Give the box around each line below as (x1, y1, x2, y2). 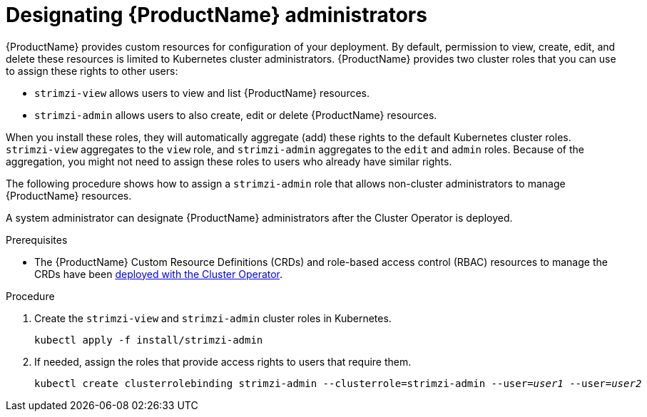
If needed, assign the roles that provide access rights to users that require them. (34, 355, 412, 368)
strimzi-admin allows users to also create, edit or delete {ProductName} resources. (34, 108, 437, 121)
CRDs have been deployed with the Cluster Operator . (34, 267, 283, 280)
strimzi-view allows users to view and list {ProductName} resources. (34, 86, 370, 99)
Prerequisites (6, 233, 68, 246)
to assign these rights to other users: (6, 64, 178, 77)
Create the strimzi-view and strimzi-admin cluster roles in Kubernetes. (34, 312, 392, 324)
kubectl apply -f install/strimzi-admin (34, 334, 263, 346)
